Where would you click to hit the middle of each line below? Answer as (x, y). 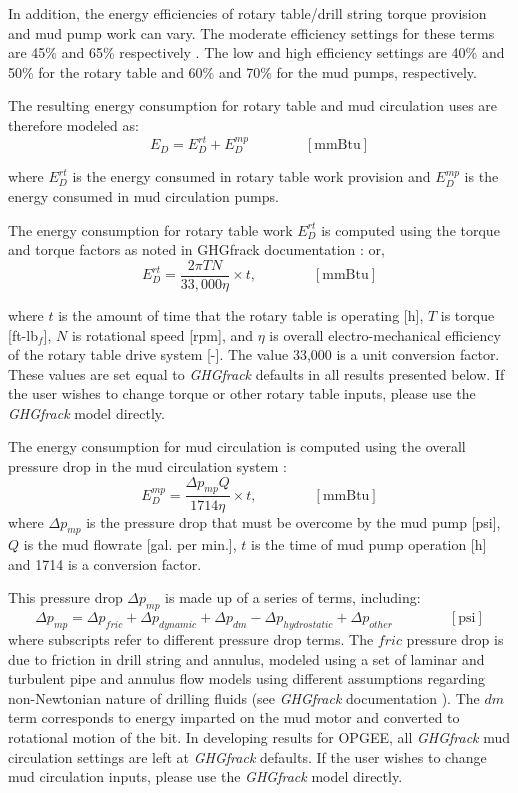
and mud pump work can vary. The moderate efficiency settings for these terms (251, 32)
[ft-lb (23, 334)
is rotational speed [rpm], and (162, 334)
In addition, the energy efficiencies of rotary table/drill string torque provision (247, 13)
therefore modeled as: (73, 124)
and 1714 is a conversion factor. (105, 563)
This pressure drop (65, 597)
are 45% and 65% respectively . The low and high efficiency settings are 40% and (256, 52)
